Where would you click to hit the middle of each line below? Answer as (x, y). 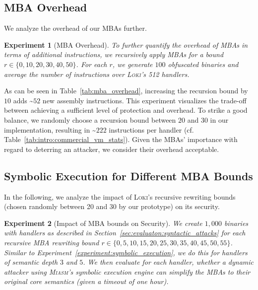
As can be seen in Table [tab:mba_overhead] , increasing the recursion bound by (126, 91)
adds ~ (23, 100)
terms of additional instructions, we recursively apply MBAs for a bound (114, 54)
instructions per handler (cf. (151, 129)
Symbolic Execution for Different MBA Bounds (129, 176)
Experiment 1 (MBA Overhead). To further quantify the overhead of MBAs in (126, 44)
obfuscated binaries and (203, 64)
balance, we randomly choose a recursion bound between (90, 119)
